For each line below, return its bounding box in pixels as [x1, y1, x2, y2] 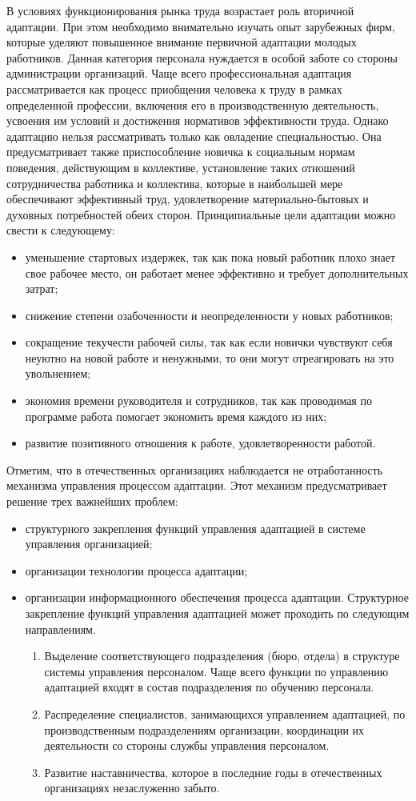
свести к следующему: [6, 222, 115, 238]
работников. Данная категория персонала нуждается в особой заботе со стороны [6, 49, 398, 66]
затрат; [25, 280, 58, 297]
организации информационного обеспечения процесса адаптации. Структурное [25, 589, 409, 606]
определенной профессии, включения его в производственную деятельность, [6, 96, 379, 113]
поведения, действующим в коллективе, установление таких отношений [6, 158, 355, 175]
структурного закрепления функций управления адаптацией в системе [25, 519, 366, 536]
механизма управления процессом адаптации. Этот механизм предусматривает [6, 477, 387, 494]
